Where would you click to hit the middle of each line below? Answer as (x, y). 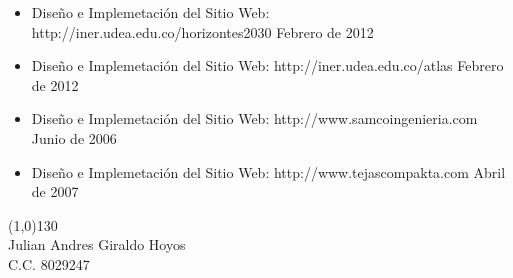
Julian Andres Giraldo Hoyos (97, 244)
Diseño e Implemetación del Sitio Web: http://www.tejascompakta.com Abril (268, 171)
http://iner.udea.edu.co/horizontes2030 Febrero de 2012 (202, 31)
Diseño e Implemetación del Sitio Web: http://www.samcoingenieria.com (254, 118)
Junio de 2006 (74, 137)
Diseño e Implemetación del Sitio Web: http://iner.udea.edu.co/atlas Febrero (267, 65)
